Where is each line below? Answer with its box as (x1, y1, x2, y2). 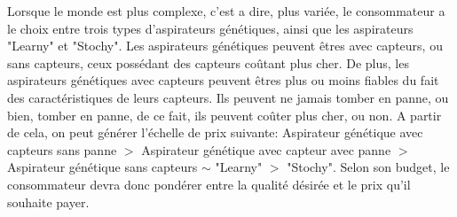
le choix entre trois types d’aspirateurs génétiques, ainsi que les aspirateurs (7, 19, 414, 37)
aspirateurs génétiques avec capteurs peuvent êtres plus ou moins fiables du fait (7, 71, 439, 89)
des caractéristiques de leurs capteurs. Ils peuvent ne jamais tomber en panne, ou (7, 88, 449, 106)
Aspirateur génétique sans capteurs (7, 158, 198, 176)
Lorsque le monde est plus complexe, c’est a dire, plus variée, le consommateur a (7, 2, 445, 19)
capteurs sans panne (7, 140, 117, 159)
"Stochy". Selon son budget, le (287, 158, 450, 176)
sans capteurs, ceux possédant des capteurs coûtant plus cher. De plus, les (7, 53, 409, 72)
